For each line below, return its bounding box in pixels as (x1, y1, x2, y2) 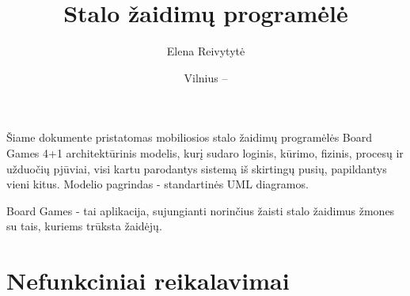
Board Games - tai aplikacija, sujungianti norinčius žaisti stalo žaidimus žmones (6, 202, 395, 218)
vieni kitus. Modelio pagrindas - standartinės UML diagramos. (6, 176, 309, 192)
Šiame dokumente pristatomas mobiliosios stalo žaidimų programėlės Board (6, 129, 373, 146)
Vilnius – (184, 69, 228, 85)
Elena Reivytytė (166, 43, 245, 59)
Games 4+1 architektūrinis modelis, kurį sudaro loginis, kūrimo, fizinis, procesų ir (6, 144, 404, 161)
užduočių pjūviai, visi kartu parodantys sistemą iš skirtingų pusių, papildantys (6, 160, 387, 176)
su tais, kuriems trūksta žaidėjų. (6, 218, 162, 234)
